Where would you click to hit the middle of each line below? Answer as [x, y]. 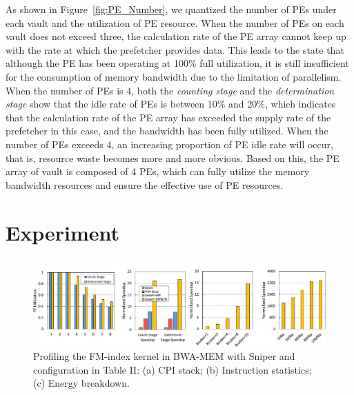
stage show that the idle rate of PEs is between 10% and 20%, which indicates [171, 104]
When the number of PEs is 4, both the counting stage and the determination [170, 90]
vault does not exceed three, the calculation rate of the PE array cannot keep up [176, 36]
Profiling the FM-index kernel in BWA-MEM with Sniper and [164, 356]
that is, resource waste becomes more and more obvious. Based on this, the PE [173, 158]
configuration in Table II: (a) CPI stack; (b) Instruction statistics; [173, 369]
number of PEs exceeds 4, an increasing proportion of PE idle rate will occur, [169, 144]
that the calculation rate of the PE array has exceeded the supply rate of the [168, 117]
